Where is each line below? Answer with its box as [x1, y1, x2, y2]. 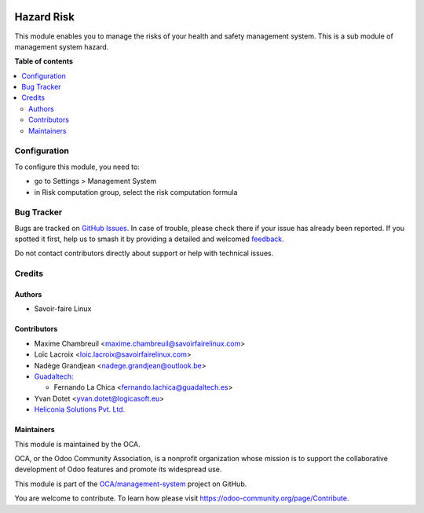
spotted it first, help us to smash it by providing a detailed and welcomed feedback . [14, 234, 284, 244]
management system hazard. [14, 42, 109, 51]
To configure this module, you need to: [14, 162, 141, 171]
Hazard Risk [14, 10, 75, 24]
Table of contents [14, 57, 74, 66]
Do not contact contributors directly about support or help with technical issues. [14, 248, 274, 258]
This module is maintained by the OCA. [14, 439, 141, 449]
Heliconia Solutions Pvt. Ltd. [34, 405, 126, 414]
